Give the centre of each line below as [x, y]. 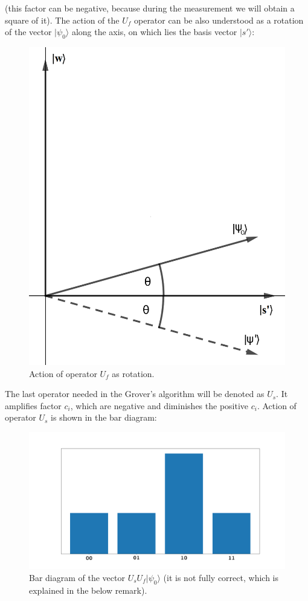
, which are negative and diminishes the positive [159, 405]
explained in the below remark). [88, 590]
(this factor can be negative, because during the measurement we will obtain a [150, 8]
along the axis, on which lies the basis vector [154, 32]
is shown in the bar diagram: [104, 417]
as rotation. [133, 373]
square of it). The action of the [62, 20]
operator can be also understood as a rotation [219, 20]
